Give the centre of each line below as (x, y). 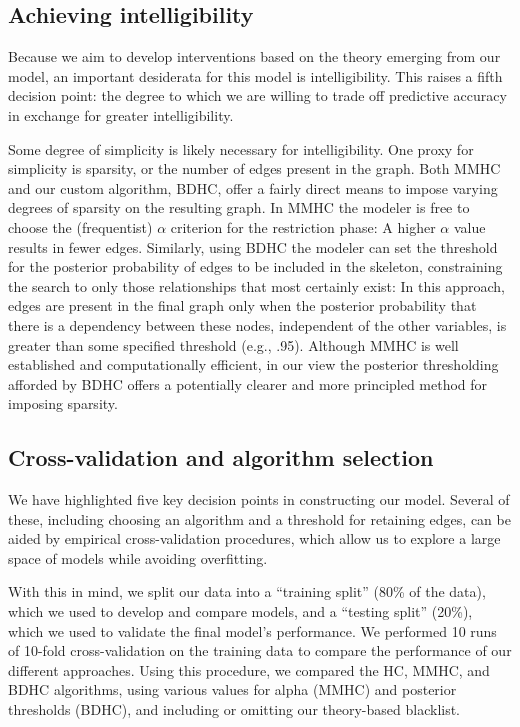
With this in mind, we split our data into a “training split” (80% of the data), (247, 591)
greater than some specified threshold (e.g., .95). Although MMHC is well (233, 344)
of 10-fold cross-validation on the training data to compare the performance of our (260, 650)
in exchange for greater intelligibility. (121, 114)
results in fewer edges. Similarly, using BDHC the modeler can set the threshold (253, 246)
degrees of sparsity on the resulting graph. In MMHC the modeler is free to (239, 207)
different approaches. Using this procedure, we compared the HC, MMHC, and (249, 669)
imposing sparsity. (63, 403)
